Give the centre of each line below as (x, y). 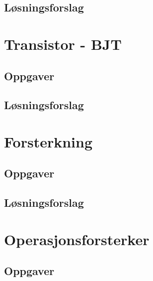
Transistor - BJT (63, 44)
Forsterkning (48, 141)
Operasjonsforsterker (77, 239)
